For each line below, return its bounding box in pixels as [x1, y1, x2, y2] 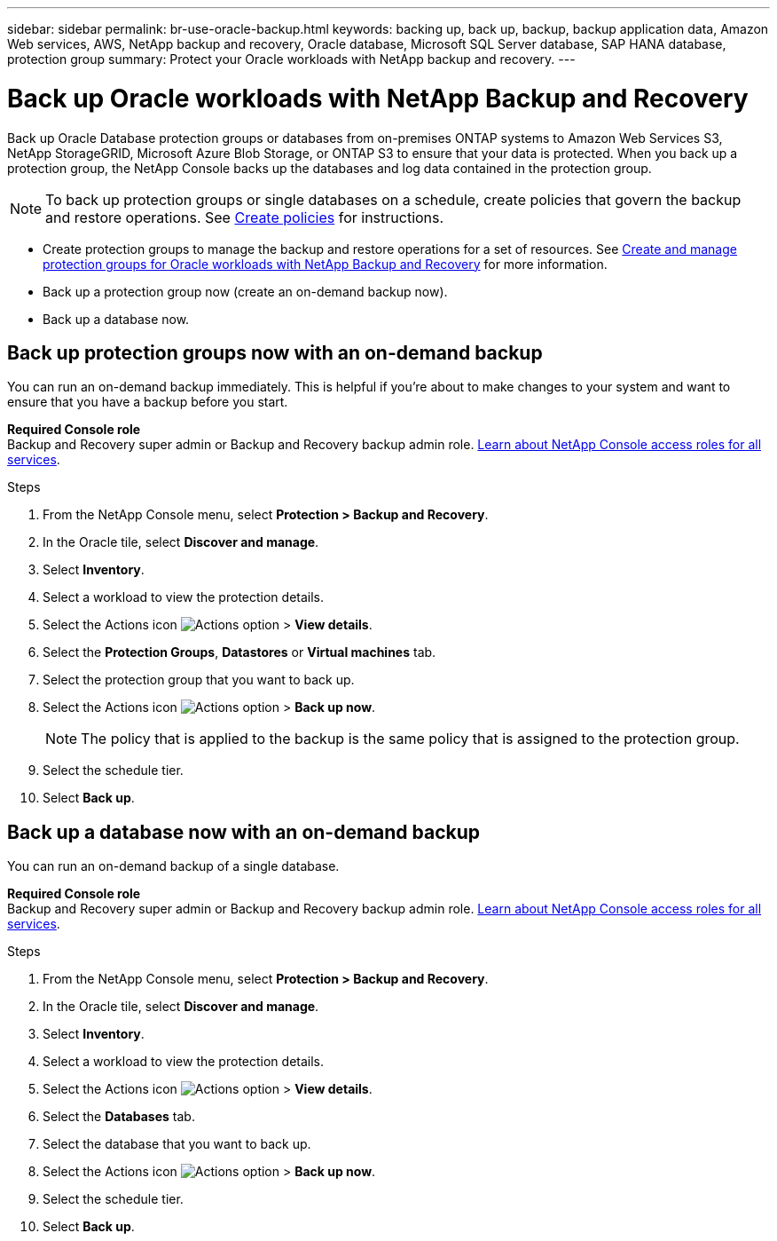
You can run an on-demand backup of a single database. [7, 858, 340, 874]
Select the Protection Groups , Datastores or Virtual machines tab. [43, 644, 436, 660]
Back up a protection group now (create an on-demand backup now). [43, 283, 448, 299]
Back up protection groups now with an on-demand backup [7, 341, 543, 364]
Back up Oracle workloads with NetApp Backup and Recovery [7, 83, 749, 114]
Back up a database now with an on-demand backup [7, 820, 481, 843]
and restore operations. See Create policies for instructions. [45, 208, 444, 226]
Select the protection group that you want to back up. [43, 672, 355, 688]
